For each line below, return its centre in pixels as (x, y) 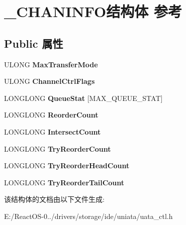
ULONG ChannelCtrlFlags (50, 81)
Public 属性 (34, 43)
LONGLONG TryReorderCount (58, 148)
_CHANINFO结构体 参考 (93, 11)
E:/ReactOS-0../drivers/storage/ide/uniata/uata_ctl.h (88, 216)
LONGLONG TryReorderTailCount (64, 182)
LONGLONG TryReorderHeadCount (67, 165)
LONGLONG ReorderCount (51, 115)
